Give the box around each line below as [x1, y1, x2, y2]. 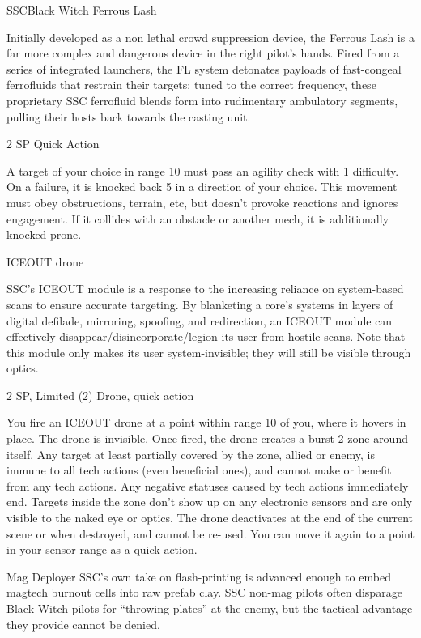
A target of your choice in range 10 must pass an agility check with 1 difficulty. [6, 162, 399, 179]
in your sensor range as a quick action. [6, 541, 198, 558]
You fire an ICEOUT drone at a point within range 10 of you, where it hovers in [6, 414, 406, 431]
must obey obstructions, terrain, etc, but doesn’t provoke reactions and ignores [6, 194, 398, 211]
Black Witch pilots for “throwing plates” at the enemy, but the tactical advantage [6, 600, 413, 616]
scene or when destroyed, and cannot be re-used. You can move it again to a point [6, 525, 415, 542]
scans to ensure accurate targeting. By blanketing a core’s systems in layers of [6, 296, 393, 313]
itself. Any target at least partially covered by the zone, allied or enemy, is [6, 445, 375, 462]
